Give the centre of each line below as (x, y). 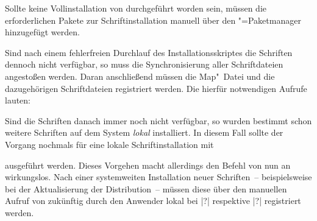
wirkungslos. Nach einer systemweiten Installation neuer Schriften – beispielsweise (158, 177)
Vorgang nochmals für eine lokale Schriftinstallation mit (109, 144)
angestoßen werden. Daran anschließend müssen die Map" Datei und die (140, 76)
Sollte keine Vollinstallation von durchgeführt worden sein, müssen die (136, 8)
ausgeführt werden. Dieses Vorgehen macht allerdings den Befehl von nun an (148, 165)
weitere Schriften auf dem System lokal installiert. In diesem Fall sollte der (144, 132)
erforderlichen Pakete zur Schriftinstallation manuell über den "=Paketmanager (153, 20)
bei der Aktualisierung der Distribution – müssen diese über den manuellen (146, 188)
